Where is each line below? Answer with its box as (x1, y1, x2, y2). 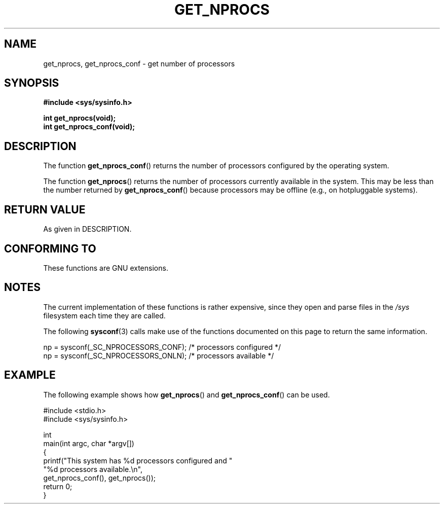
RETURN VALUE (4, 203, 86, 216)
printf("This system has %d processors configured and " (43, 456, 233, 465)
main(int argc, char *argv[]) (43, 439, 134, 448)
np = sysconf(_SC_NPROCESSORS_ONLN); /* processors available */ (43, 351, 274, 360)
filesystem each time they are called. (43, 311, 166, 320)
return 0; (43, 482, 72, 491)
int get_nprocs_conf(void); (43, 122, 135, 131)
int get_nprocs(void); (43, 114, 116, 123)
